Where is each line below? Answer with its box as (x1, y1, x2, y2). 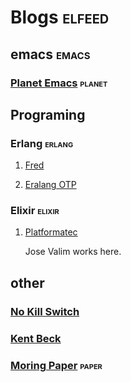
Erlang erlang (10, 136, 74, 150)
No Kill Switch (10, 304, 80, 318)
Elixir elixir (10, 204, 60, 218)
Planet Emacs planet (10, 76, 108, 90)
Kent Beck (10, 331, 62, 345)
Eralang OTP (24, 179, 77, 191)
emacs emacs (10, 46, 91, 63)
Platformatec (24, 226, 78, 238)
